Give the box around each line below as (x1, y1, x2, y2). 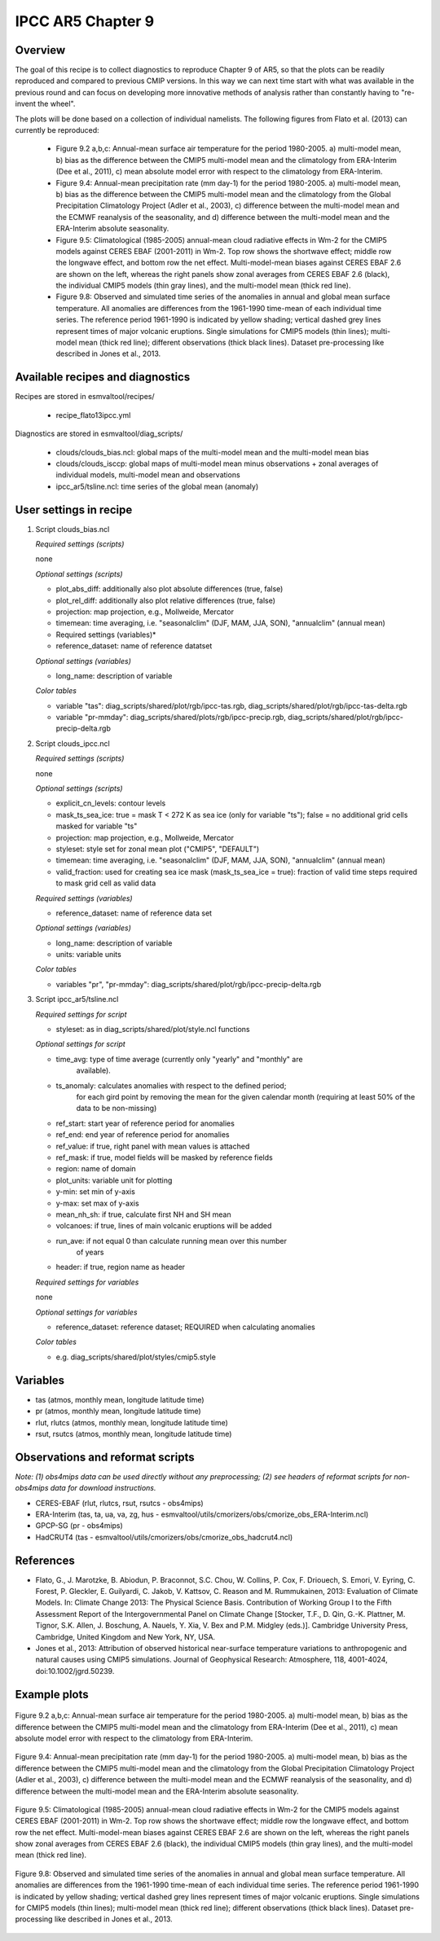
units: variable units (55, 950, 121, 960)
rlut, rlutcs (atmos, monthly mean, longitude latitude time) (35, 1417, 228, 1427)
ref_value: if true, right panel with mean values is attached (55, 1141, 250, 1151)
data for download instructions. (50, 1483, 156, 1493)
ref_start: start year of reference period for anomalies (55, 1118, 235, 1128)
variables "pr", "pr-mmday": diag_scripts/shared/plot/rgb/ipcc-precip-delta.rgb (55, 979, 322, 989)
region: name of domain (55, 1164, 136, 1174)
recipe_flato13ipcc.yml (55, 410, 131, 419)
